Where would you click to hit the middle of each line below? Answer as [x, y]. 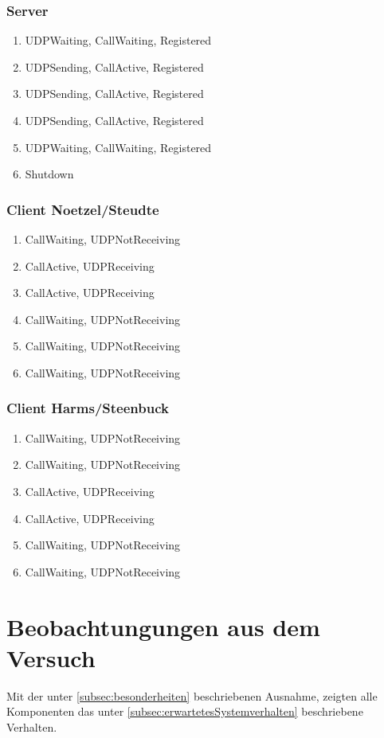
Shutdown [49, 174]
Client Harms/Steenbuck [88, 408]
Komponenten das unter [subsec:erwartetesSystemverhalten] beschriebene [185, 711]
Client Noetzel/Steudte [83, 209]
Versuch [51, 657]
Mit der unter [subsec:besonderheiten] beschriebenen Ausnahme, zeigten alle [192, 695]
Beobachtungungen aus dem [163, 626]
